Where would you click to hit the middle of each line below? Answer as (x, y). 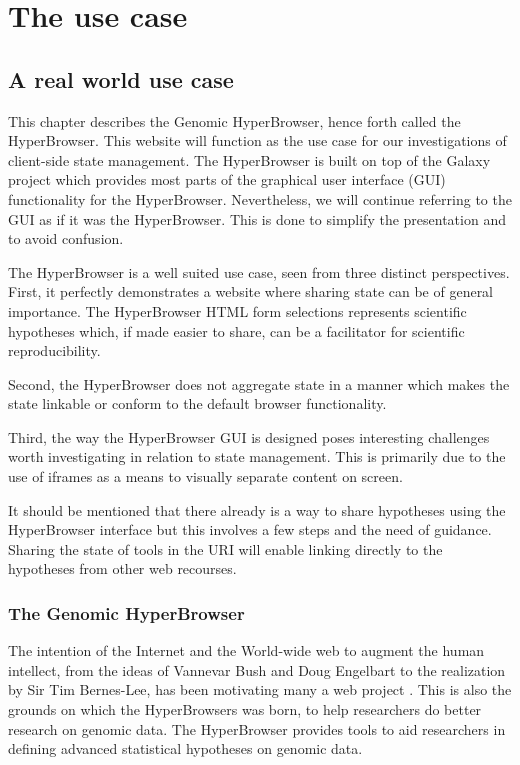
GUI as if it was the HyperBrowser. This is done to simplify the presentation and (257, 218)
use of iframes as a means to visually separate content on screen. (205, 476)
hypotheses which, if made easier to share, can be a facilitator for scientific (236, 330)
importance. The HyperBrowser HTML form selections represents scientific (237, 310)
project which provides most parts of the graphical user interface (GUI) (227, 179)
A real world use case (121, 78)
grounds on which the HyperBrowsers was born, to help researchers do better (245, 709)
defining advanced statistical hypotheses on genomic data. (185, 748)
